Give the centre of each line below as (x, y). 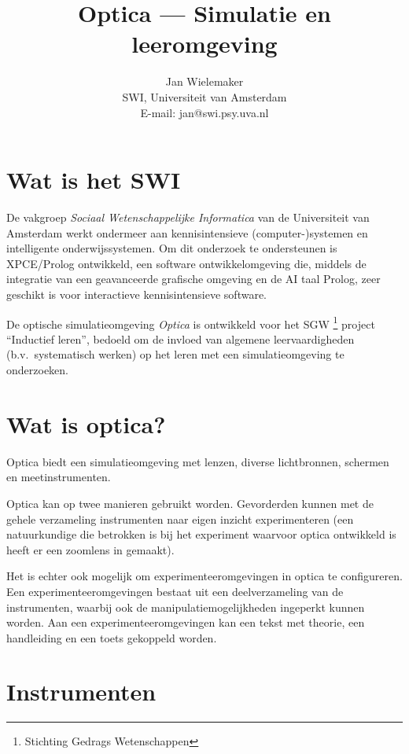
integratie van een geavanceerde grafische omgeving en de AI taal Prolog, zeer (193, 279)
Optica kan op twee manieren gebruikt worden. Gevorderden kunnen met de (190, 503)
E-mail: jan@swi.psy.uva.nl (204, 112)
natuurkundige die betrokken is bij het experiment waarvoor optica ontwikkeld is (201, 534)
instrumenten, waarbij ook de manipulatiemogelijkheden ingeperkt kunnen (186, 607)
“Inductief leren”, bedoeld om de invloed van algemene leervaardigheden (181, 338)
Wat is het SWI (94, 180)
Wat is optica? (86, 423)
